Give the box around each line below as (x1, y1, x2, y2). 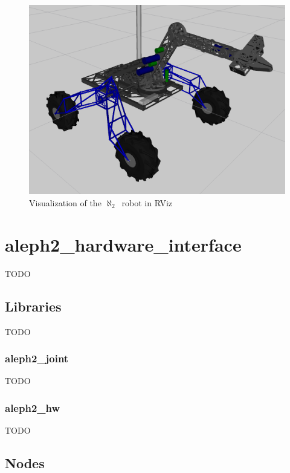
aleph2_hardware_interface (5, 232, 242, 256)
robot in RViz (121, 196, 172, 209)
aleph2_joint (5, 351, 69, 366)
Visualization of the (29, 196, 101, 209)
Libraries (5, 296, 62, 315)
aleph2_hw (5, 400, 60, 415)
